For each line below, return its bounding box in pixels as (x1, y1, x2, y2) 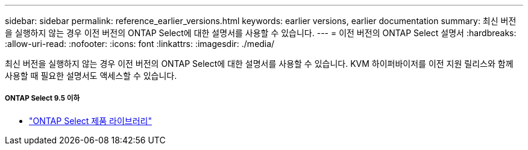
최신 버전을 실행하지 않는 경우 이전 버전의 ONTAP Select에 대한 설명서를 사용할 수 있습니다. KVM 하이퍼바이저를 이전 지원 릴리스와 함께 (5, 58, 514, 69)
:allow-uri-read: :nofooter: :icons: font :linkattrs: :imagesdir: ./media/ (5, 39, 275, 49)
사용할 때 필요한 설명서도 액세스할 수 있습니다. (5, 70, 177, 81)
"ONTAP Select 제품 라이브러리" (29, 115, 152, 126)
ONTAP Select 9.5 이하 (5, 94, 80, 103)
